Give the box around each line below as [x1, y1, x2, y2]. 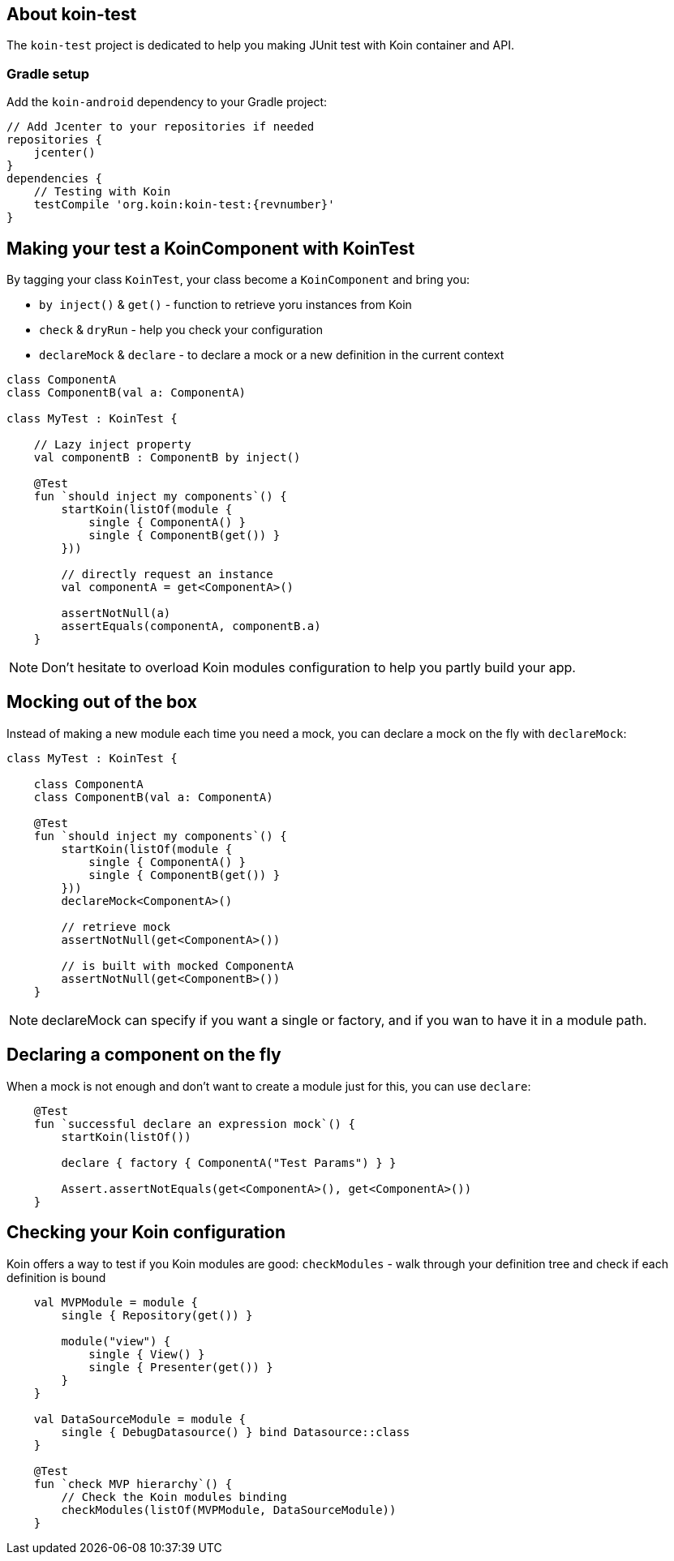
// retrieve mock [61, 920, 171, 933]
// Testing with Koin [33, 185, 171, 199]
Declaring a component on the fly [6, 1044, 281, 1066]
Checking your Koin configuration [6, 1222, 285, 1243]
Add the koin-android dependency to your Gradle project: [6, 95, 328, 109]
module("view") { [61, 1334, 171, 1348]
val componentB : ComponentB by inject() [33, 451, 301, 465]
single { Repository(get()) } [61, 1308, 253, 1322]
